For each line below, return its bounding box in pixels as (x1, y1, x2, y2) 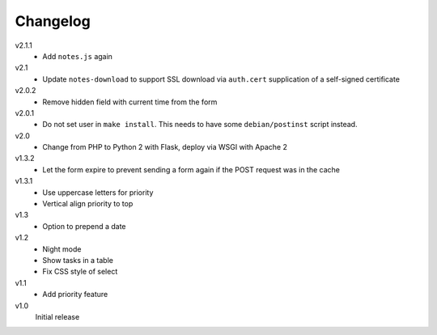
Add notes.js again (42, 51, 113, 61)
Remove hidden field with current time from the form (42, 97, 218, 107)
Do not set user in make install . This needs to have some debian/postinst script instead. (42, 120, 358, 129)
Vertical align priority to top (42, 199, 134, 209)
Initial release (35, 312, 80, 321)
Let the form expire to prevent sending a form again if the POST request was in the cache (42, 164, 340, 174)
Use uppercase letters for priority (42, 187, 154, 197)
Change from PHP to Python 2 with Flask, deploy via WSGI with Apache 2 (42, 142, 287, 152)
